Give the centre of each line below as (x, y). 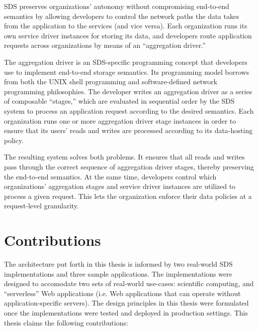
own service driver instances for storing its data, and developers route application (128, 35)
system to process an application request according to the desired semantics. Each (129, 110)
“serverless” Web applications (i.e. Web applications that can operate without (123, 293)
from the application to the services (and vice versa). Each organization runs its (126, 26)
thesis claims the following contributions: (66, 322)
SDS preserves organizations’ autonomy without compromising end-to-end (117, 6)
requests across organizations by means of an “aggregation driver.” (105, 45)
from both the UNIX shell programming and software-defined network (111, 82)
